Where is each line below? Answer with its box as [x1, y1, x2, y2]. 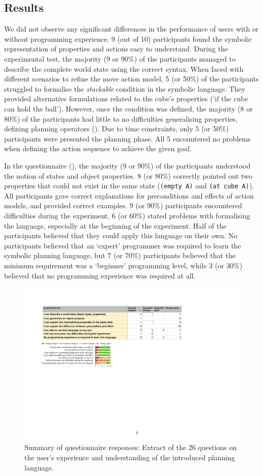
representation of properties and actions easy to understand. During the [4, 43, 228, 54]
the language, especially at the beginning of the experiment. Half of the [4, 220, 227, 231]
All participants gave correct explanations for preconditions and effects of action [4, 190, 254, 201]
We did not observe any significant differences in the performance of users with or [4, 23, 259, 34]
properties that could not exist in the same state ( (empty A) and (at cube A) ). [4, 180, 254, 191]
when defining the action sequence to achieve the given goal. [4, 143, 192, 154]
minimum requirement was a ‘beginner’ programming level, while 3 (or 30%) [4, 260, 243, 270]
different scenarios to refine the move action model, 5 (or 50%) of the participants [4, 73, 259, 84]
